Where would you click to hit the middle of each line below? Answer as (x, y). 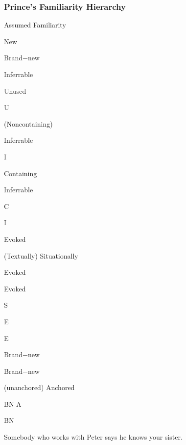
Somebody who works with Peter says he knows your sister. (93, 437)
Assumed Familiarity (35, 25)
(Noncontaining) (28, 123)
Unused (15, 91)
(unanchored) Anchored (39, 387)
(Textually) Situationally (41, 255)
